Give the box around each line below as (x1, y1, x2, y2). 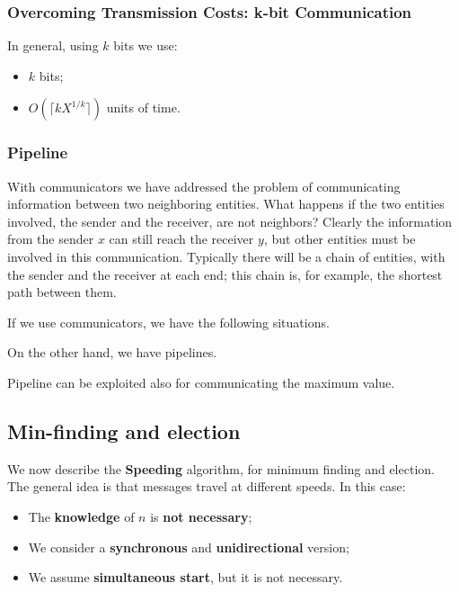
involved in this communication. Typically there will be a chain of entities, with (7, 247, 446, 265)
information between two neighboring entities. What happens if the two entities (7, 194, 445, 213)
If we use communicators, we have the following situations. (7, 312, 330, 331)
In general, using (7, 36, 99, 55)
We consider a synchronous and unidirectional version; (28, 537, 349, 556)
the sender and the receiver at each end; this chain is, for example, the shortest (7, 265, 443, 283)
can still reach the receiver (109, 229, 254, 248)
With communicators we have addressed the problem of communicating (7, 176, 401, 195)
